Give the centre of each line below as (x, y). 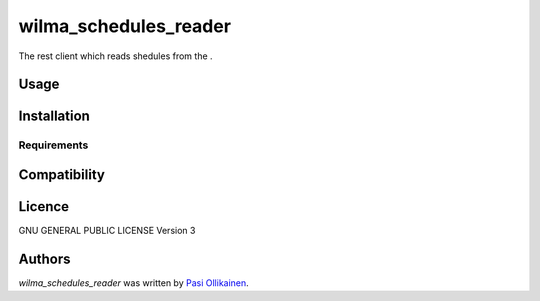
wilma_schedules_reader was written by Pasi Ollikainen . (133, 282)
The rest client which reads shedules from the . (116, 56)
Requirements (53, 145)
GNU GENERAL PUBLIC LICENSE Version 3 (107, 231)
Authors (44, 258)
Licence (44, 206)
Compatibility (61, 174)
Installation (54, 116)
